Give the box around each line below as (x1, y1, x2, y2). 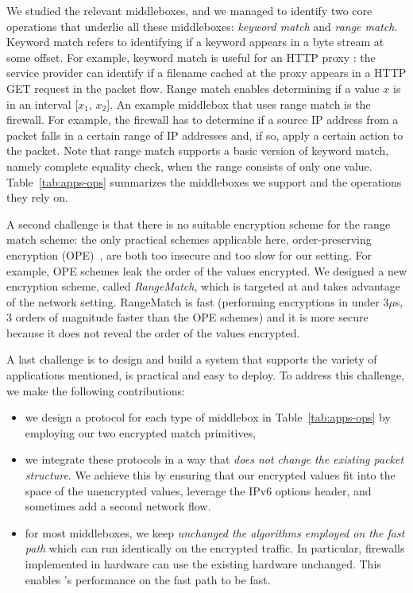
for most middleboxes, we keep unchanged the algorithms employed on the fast (25, 524, 405, 541)
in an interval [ (6, 95, 79, 112)
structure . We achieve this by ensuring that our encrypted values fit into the (25, 467, 396, 483)
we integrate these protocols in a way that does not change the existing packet (25, 451, 404, 468)
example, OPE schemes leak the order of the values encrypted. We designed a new (6, 262, 407, 279)
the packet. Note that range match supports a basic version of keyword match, (6, 142, 389, 159)
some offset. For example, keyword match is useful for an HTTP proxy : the (6, 48, 376, 65)
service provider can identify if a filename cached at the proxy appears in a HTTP (6, 64, 407, 81)
